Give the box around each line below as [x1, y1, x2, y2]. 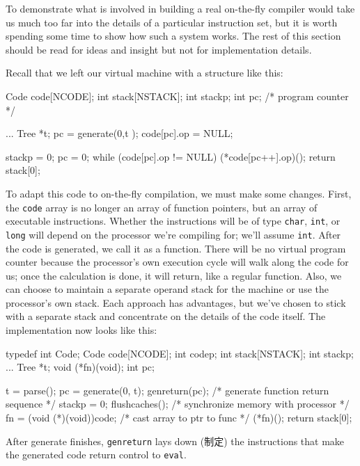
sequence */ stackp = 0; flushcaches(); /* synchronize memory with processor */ [6, 396, 350, 411]
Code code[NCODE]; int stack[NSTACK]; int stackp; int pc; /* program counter [6, 88, 349, 103]
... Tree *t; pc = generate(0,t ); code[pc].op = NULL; [6, 126, 233, 140]
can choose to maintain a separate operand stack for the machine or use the [6, 282, 329, 296]
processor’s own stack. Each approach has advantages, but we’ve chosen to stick [6, 295, 346, 310]
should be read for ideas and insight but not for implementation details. [6, 42, 312, 56]
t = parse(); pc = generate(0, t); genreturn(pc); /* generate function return [6, 383, 329, 397]
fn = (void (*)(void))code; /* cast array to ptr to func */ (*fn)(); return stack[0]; [6, 410, 352, 425]
